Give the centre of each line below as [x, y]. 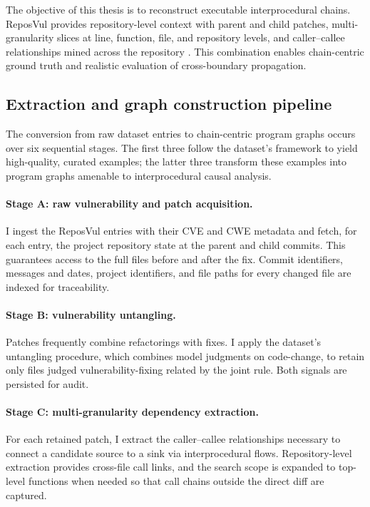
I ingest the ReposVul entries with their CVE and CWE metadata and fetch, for [181, 231]
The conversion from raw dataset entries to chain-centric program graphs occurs [181, 134]
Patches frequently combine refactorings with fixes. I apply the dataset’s [164, 342]
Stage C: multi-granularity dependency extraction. [133, 412]
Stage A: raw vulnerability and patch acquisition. [129, 204]
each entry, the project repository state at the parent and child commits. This [176, 244]
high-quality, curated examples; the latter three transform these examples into [176, 162]
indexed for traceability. [58, 286]
